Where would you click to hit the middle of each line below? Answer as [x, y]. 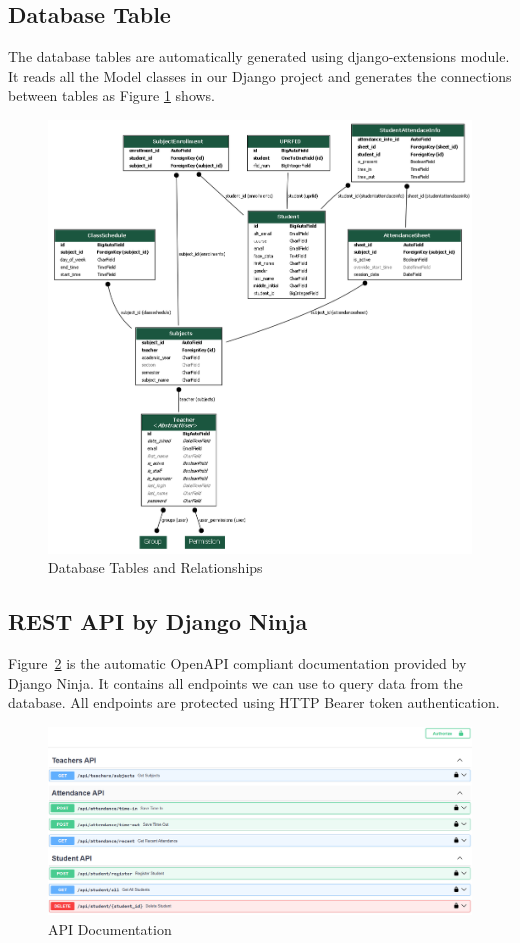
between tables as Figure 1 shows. [112, 95]
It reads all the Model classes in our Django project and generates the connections [260, 75]
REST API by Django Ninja [158, 621]
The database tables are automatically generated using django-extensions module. [259, 56]
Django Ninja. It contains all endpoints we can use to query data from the [235, 682]
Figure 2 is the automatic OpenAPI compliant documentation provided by [237, 663]
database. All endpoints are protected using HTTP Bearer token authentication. [254, 702]
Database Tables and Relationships [155, 567]
